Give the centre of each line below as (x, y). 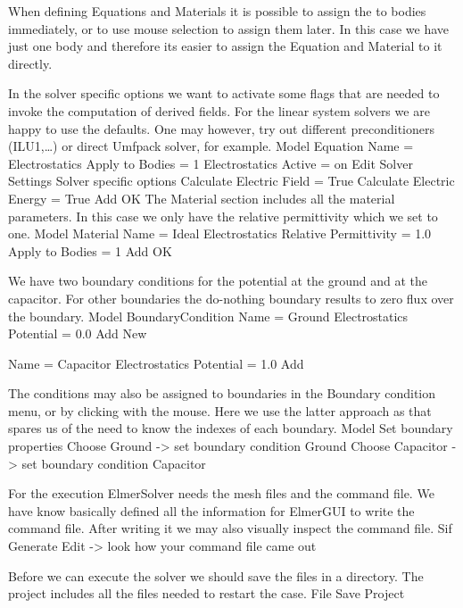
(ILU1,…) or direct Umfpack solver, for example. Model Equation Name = (211, 146)
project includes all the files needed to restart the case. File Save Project (207, 593)
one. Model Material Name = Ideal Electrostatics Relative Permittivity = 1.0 (220, 233)
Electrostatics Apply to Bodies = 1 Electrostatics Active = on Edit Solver (211, 163)
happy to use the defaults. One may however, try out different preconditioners (221, 128)
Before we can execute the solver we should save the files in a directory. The (216, 575)
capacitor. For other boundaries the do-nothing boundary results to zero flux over (231, 298)
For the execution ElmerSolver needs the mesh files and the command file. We (221, 493)
